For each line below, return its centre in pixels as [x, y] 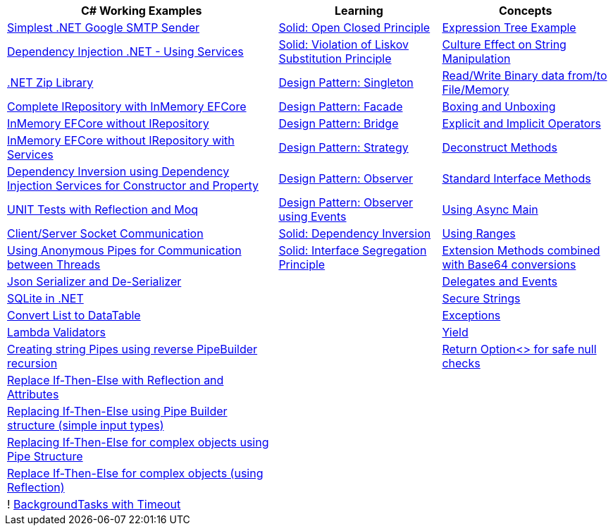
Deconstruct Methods [500, 147]
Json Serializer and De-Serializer [94, 281]
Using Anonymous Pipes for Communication [124, 250]
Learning [359, 11]
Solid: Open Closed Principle [354, 28]
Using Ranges [479, 233]
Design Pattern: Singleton [346, 83]
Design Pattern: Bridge [339, 123]
